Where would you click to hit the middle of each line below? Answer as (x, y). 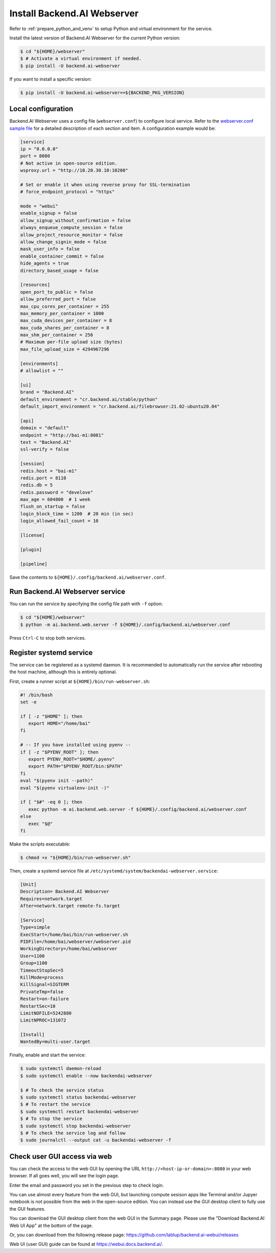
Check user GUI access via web (61, 1156)
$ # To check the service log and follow (73, 1133)
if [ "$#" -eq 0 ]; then (51, 802)
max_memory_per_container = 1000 (62, 313)
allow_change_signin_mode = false (63, 242)
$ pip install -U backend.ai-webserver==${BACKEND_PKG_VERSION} (102, 93)
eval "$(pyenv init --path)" (57, 781)
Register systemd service (51, 653)
